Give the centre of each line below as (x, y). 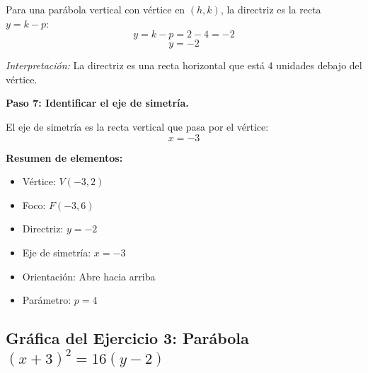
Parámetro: (47, 300)
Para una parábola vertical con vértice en (96, 9)
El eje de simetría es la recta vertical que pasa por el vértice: (137, 126)
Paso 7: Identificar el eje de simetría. (97, 103)
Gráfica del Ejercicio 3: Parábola (127, 338)
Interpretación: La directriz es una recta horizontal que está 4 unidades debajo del (184, 65)
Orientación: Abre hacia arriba (89, 276)
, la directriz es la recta (271, 9)
